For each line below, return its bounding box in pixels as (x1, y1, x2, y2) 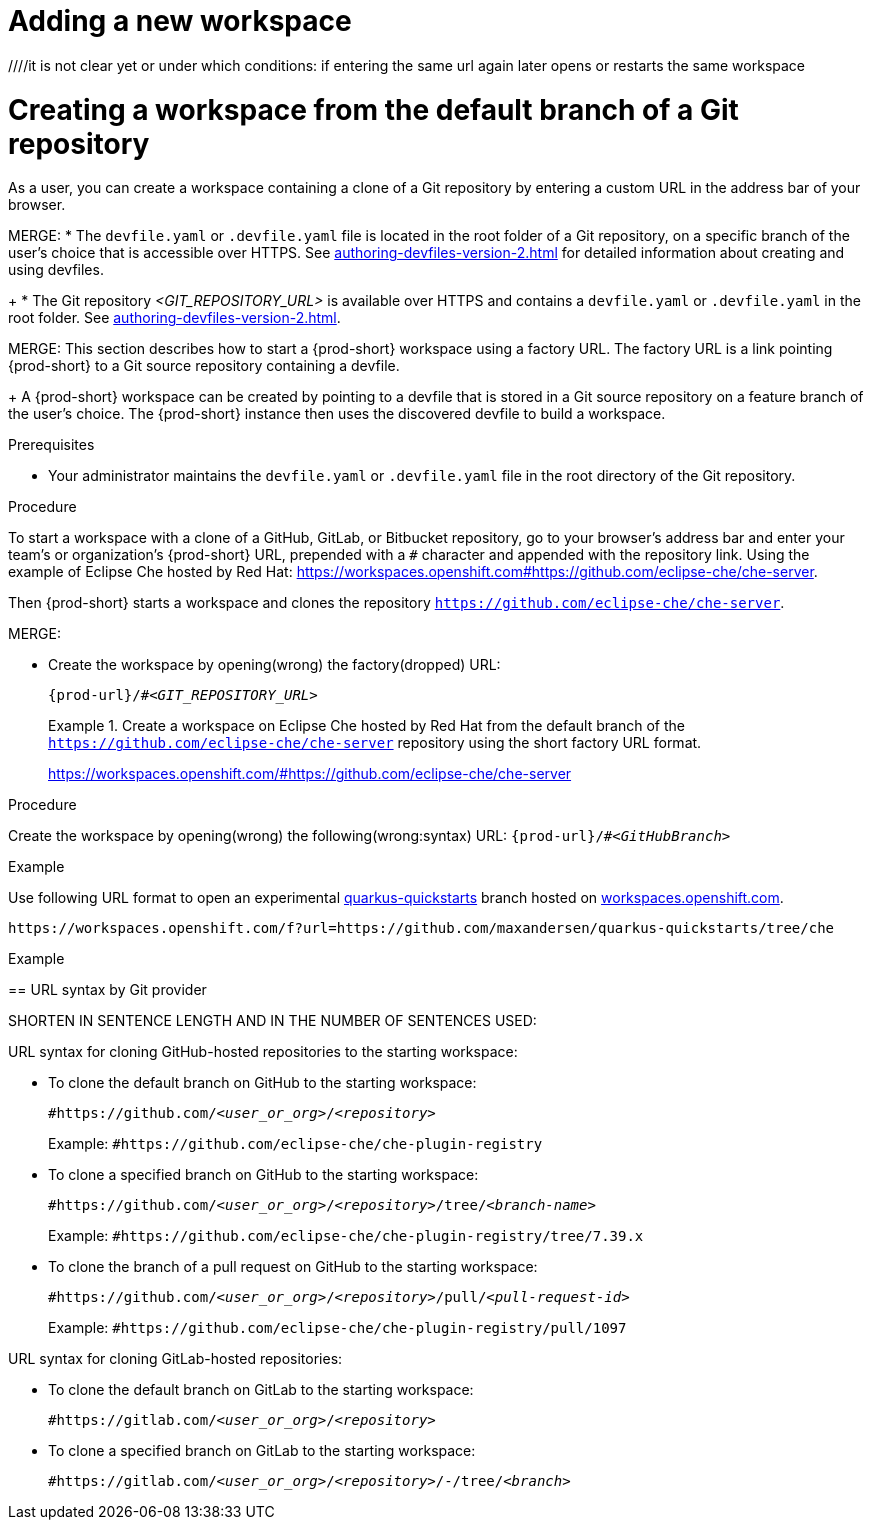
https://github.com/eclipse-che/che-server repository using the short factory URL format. (48, 734, 702, 752)
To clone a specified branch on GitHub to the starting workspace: (48, 1166, 479, 1184)
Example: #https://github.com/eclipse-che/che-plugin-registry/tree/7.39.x (48, 1227, 644, 1245)
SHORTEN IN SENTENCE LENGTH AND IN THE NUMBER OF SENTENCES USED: (8, 1012, 537, 1030)
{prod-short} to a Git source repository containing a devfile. (8, 357, 400, 375)
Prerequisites (8, 436, 95, 454)
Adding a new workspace (8, 4, 352, 38)
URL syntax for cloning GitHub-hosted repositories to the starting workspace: (8, 1043, 518, 1061)
